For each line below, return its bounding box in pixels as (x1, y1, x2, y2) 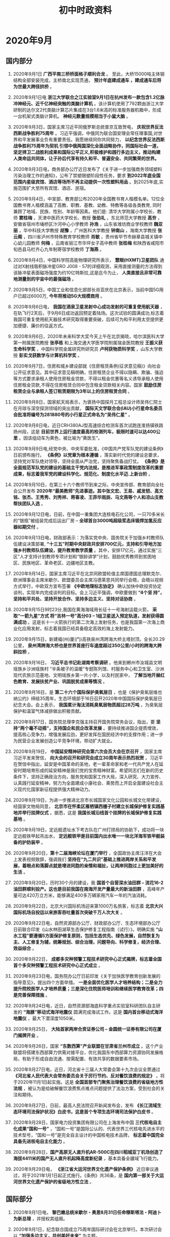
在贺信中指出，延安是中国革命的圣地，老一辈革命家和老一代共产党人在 (13, 761, 159, 767)
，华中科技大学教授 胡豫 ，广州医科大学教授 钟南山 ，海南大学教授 (19, 228, 157, 233)
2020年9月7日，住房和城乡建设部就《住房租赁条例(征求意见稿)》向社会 (13, 363, 161, 369)
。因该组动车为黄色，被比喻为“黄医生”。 (19, 435, 103, 441)
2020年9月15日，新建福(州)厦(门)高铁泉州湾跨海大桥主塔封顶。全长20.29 (13, 636, 165, 642)
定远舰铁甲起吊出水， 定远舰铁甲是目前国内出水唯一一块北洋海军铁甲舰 (13, 833, 160, 839)
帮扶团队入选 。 (13, 501, 46, 506)
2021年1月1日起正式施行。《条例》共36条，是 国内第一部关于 (30, 1172, 155, 1178)
